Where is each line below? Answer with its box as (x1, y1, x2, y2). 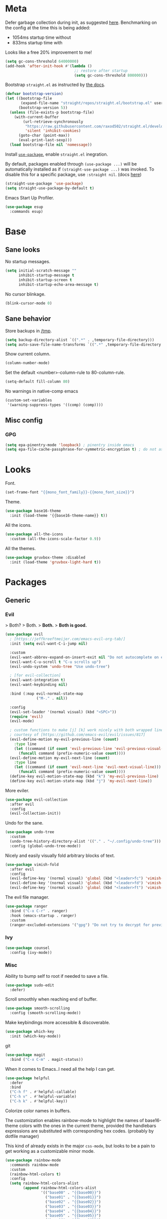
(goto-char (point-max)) (18, 133, 70, 138)
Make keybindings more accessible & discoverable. (5, 1020, 110, 1026)
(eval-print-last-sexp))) (18, 138, 72, 143)
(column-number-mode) (5, 361, 50, 366)
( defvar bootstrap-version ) (5, 92, 64, 96)
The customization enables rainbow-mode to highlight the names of (5, 1117, 144, 1123)
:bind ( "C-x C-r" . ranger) (9, 908, 68, 913)
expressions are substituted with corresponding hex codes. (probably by (5, 1127, 154, 1134)
